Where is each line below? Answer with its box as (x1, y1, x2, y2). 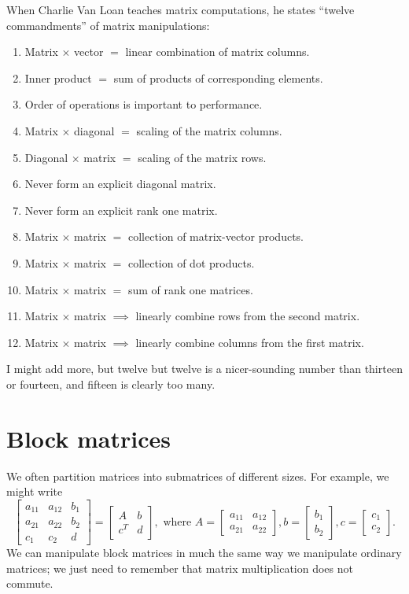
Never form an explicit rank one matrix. (24, 201, 218, 218)
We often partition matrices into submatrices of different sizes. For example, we (6, 467, 389, 484)
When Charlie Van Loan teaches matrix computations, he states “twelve (6, 2, 355, 17)
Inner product (24, 69, 92, 86)
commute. (6, 575, 53, 592)
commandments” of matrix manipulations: (6, 17, 210, 33)
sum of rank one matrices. (127, 281, 253, 297)
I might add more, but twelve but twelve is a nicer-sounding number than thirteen (6, 360, 403, 377)
